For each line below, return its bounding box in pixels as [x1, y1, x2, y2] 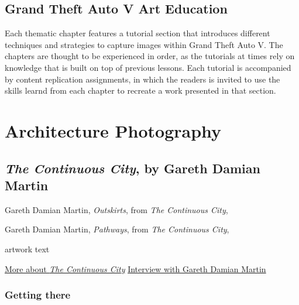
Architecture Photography [5, 118, 222, 142]
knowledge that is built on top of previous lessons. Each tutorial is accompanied [5, 61, 291, 73]
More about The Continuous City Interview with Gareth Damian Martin [5, 262, 266, 275]
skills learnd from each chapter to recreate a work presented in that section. [5, 84, 276, 97]
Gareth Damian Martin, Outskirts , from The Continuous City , [5, 203, 228, 215]
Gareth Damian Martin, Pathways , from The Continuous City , [5, 223, 229, 235]
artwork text [5, 242, 50, 255]
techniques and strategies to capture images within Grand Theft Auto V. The [5, 38, 283, 50]
